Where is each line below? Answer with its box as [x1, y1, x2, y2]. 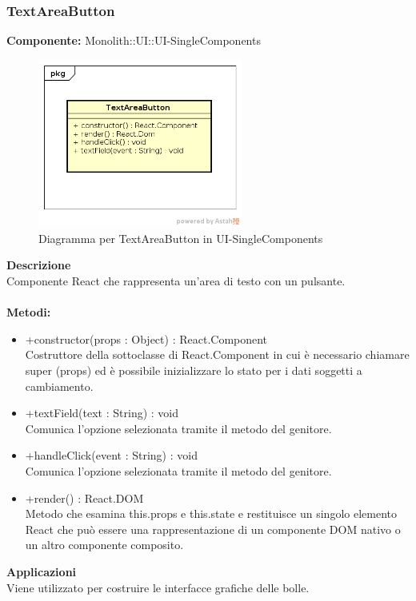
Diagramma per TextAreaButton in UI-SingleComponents [38, 229, 323, 246]
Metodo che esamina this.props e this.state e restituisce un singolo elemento [25, 505, 397, 522]
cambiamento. [25, 377, 94, 394]
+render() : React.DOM [25, 489, 144, 506]
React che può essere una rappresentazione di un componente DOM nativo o [25, 520, 401, 537]
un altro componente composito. [25, 536, 184, 553]
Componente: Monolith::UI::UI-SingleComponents [6, 32, 261, 49]
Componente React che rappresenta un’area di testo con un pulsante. [6, 273, 346, 289]
